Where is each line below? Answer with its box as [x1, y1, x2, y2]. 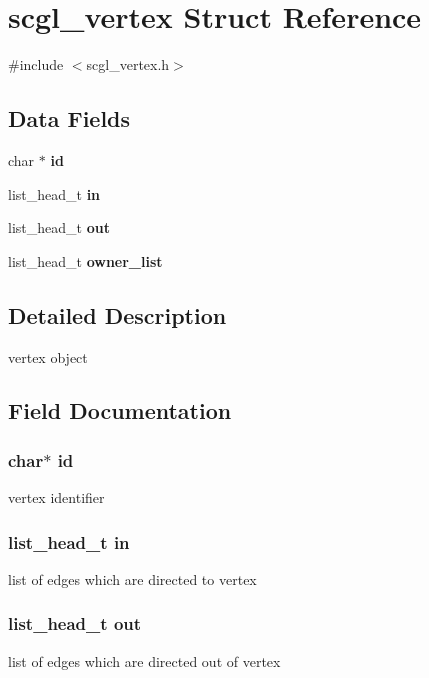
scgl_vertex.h [86, 54, 170, 75]
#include [8, 54, 64, 75]
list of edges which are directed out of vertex [8, 650, 281, 671]
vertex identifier [8, 487, 105, 508]
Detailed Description [8, 299, 227, 330]
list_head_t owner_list [8, 250, 163, 271]
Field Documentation [8, 395, 232, 426]
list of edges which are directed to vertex [8, 568, 257, 589]
